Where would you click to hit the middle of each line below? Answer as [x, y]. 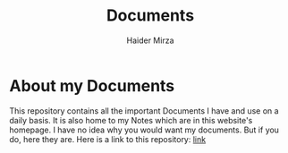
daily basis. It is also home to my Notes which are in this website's [131, 120]
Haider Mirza [150, 40]
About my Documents [92, 85]
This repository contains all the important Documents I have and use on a [144, 110]
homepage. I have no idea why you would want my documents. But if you [144, 130]
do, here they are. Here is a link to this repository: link [108, 139]
